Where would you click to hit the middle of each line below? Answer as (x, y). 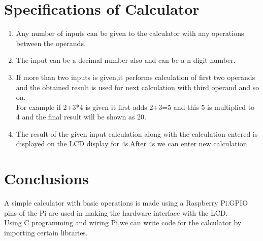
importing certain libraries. (46, 232)
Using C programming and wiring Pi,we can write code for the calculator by (123, 223)
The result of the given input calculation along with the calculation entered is (137, 133)
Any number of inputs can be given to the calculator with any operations (130, 33)
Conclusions (46, 178)
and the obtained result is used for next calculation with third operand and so (138, 87)
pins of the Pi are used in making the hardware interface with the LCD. (116, 212)
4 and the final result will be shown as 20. (81, 117)
